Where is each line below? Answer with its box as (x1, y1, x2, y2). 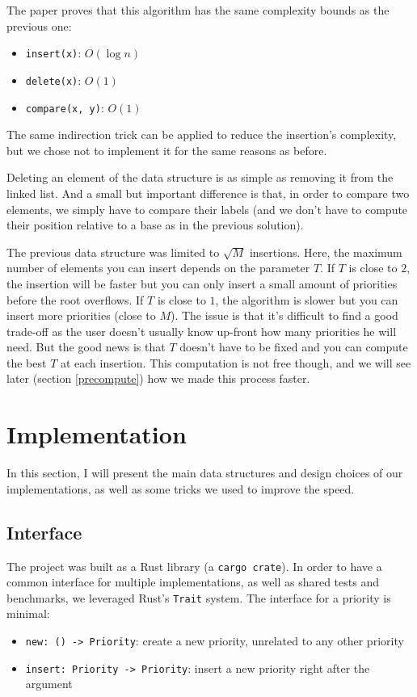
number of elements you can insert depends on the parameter (6, 259, 310, 276)
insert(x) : (25, 44, 82, 61)
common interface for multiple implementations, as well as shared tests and (6, 573, 379, 590)
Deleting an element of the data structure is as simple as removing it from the (6, 169, 394, 186)
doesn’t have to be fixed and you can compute (179, 338, 408, 355)
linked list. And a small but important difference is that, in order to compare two (6, 184, 410, 201)
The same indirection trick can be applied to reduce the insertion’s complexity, (6, 126, 397, 143)
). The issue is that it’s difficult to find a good (170, 307, 398, 324)
